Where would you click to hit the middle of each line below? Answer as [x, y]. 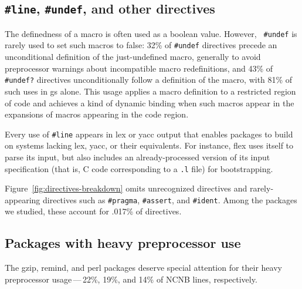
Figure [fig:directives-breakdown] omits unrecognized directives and [126, 188]
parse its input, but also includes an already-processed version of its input [138, 157]
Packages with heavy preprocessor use [123, 243]
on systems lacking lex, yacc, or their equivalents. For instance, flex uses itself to [149, 145]
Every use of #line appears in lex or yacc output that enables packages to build [149, 134]
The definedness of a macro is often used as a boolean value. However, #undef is [151, 33]
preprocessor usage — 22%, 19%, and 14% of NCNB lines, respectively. [131, 279]
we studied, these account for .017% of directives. [93, 211]
